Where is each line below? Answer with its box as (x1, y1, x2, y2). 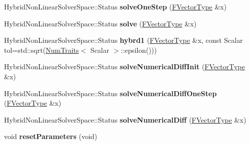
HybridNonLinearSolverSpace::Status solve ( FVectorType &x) (4, 18, 197, 28)
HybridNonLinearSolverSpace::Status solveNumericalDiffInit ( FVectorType (4, 61, 245, 72)
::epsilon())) (121, 44, 157, 55)
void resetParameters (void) (4, 131, 97, 142)
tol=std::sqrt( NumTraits (4, 44, 79, 55)
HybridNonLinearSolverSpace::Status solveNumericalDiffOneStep (4, 88, 217, 98)
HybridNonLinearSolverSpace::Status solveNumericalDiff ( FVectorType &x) (4, 114, 246, 125)
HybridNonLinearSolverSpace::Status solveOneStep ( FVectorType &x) (4, 1, 227, 11)
